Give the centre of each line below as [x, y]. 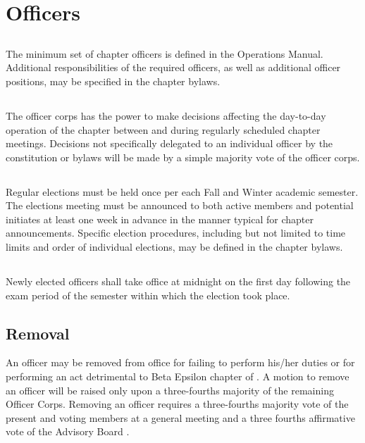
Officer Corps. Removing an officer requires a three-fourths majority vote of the [177, 404]
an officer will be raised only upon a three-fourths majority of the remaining [170, 390]
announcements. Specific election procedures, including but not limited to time [176, 233]
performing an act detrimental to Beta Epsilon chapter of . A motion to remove [178, 376]
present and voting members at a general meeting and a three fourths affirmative [180, 417]
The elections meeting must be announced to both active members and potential [180, 205]
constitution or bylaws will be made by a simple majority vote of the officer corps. [183, 157]
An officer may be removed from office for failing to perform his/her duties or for [180, 362]
